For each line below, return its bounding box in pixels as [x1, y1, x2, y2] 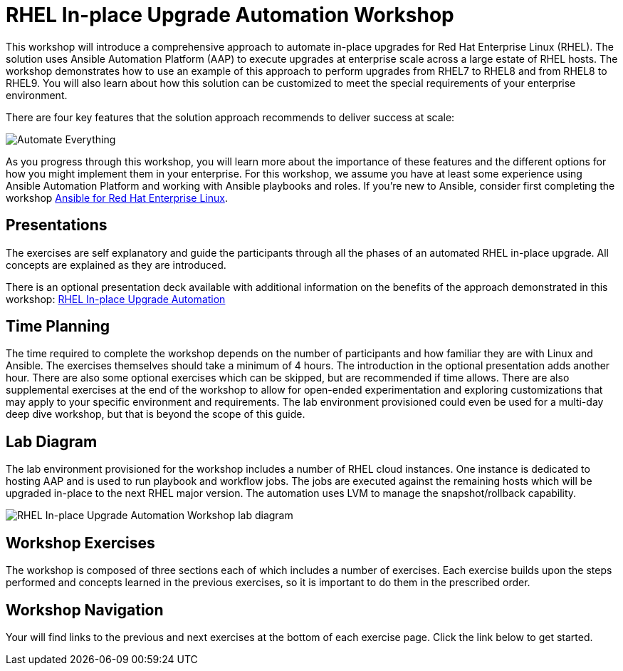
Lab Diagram [6, 432, 98, 451]
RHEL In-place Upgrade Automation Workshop [6, 3, 454, 27]
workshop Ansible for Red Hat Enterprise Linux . [6, 191, 228, 204]
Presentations [6, 216, 108, 235]
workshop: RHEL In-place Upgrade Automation [6, 292, 226, 305]
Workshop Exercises [6, 533, 155, 552]
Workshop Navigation [6, 600, 164, 619]
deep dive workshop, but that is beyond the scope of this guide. [6, 408, 305, 421]
